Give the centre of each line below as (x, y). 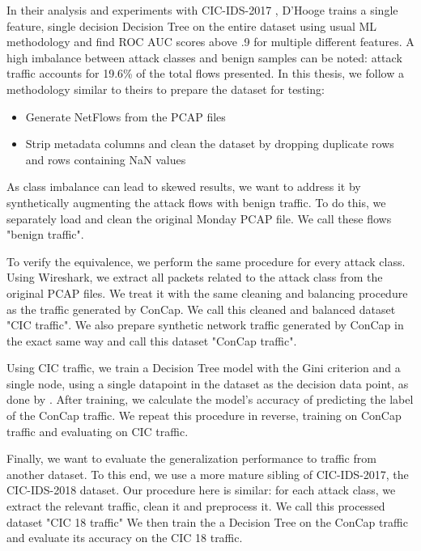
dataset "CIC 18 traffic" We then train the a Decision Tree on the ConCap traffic (207, 521)
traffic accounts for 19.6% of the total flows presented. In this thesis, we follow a (205, 73)
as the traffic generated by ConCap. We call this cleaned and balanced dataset (201, 309)
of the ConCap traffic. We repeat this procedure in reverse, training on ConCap (204, 415)
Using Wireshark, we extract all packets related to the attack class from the (195, 277)
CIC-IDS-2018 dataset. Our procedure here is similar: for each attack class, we (201, 490)
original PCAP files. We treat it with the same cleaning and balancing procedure (207, 292)
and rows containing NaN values (106, 159)
